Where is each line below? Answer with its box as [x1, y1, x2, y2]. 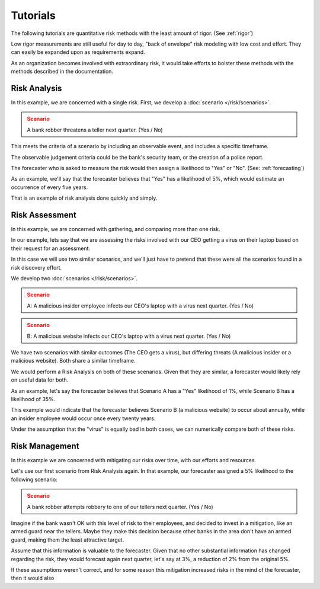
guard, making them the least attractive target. [11, 536, 124, 543]
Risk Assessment [11, 210, 76, 220]
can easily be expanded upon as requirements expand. [11, 49, 145, 56]
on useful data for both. [11, 376, 69, 383]
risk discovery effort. [11, 264, 62, 271]
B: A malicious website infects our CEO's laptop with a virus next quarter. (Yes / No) [27, 332, 231, 340]
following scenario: [11, 476, 57, 483]
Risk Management [11, 441, 79, 451]
